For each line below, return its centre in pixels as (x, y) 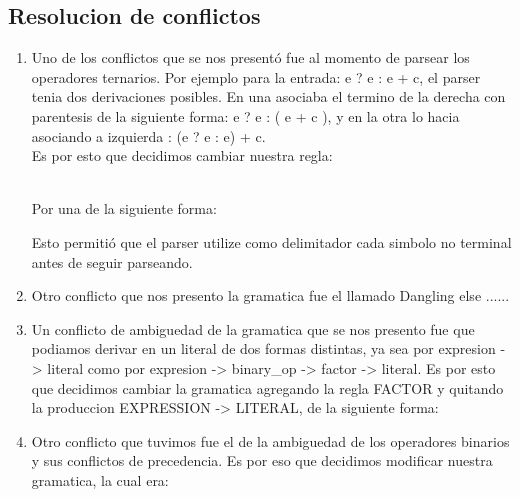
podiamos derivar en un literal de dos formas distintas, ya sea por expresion (263, 348)
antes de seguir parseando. (112, 261)
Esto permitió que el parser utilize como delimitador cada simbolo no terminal (271, 241)
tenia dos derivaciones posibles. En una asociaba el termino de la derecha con (268, 96)
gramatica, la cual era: (100, 479)
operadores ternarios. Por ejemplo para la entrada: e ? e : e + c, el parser (256, 76)
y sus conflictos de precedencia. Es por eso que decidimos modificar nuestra (262, 460)
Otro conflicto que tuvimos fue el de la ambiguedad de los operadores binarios (270, 440)
